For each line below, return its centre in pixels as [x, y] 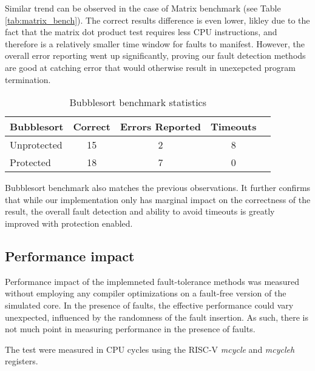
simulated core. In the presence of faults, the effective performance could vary [149, 305]
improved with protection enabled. [69, 223]
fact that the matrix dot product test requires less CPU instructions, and [141, 32]
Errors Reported [160, 127]
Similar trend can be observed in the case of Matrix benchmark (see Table [143, 8]
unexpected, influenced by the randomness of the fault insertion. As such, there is [157, 317]
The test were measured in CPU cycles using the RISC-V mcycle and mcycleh [150, 349]
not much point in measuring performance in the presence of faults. [130, 329]
